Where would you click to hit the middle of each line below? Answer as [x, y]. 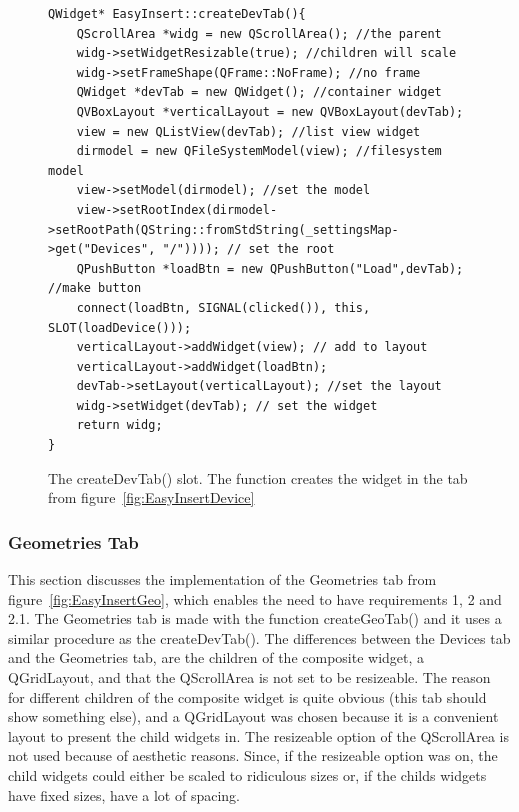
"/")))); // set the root [248, 249]
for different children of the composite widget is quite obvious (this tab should [247, 696]
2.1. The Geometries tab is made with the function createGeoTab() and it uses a [255, 618]
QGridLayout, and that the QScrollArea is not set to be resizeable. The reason [249, 677]
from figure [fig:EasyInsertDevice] [151, 497]
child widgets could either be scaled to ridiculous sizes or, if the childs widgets [247, 775]
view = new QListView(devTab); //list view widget [248, 131]
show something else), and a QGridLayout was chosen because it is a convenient [253, 716]
